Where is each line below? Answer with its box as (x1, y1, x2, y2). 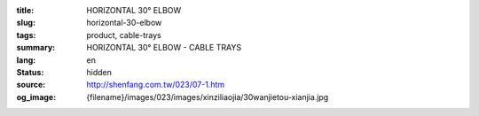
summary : (16, 43, 56, 53)
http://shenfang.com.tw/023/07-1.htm (86, 80, 225, 90)
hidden (86, 66, 113, 77)
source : (16, 80, 46, 90)
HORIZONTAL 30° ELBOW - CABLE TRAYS (86, 43, 242, 53)
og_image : (16, 91, 57, 102)
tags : (16, 29, 36, 40)
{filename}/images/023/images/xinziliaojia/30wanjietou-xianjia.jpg (86, 91, 329, 102)
